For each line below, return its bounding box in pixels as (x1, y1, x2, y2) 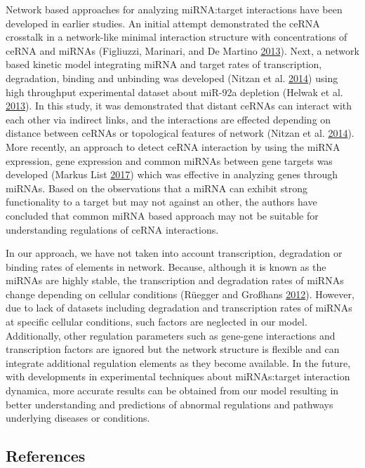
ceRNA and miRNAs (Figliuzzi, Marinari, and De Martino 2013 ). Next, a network (6, 43, 359, 58)
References (6, 445, 86, 467)
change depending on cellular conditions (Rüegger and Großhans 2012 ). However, (6, 286, 354, 301)
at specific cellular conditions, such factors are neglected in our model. (6, 314, 307, 329)
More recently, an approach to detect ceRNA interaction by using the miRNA (6, 139, 340, 154)
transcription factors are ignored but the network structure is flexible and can (6, 342, 340, 356)
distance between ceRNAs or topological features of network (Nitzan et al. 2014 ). (6, 126, 354, 140)
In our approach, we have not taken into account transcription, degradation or (6, 246, 343, 260)
